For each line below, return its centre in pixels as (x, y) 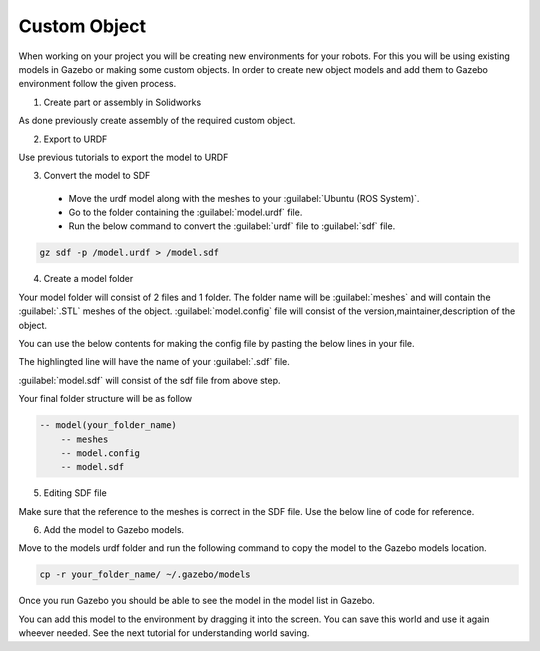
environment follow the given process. (97, 84)
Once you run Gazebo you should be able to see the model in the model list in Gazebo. (196, 601)
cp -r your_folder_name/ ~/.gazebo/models (145, 574)
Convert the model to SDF (97, 176)
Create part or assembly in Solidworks (122, 102)
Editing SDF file (75, 493)
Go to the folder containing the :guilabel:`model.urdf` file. (185, 212)
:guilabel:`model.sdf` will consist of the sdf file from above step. (149, 380)
